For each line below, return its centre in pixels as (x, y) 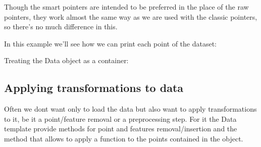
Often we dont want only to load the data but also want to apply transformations (130, 109)
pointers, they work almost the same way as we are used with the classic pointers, (131, 16)
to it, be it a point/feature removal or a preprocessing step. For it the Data (120, 118)
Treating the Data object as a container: (66, 60)
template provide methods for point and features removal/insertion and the (121, 129)
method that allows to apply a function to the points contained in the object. (124, 138)
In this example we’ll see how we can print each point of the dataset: (110, 43)
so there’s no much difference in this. (61, 27)
